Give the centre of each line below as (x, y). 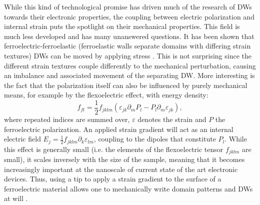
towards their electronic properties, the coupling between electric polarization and (129, 16)
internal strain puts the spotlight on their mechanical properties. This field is (122, 26)
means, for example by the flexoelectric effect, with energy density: (106, 95)
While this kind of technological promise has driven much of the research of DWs (128, 6)
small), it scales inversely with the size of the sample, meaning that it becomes (124, 159)
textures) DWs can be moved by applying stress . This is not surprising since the (128, 55)
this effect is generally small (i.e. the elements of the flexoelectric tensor (114, 149)
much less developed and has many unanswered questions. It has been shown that (129, 36)
